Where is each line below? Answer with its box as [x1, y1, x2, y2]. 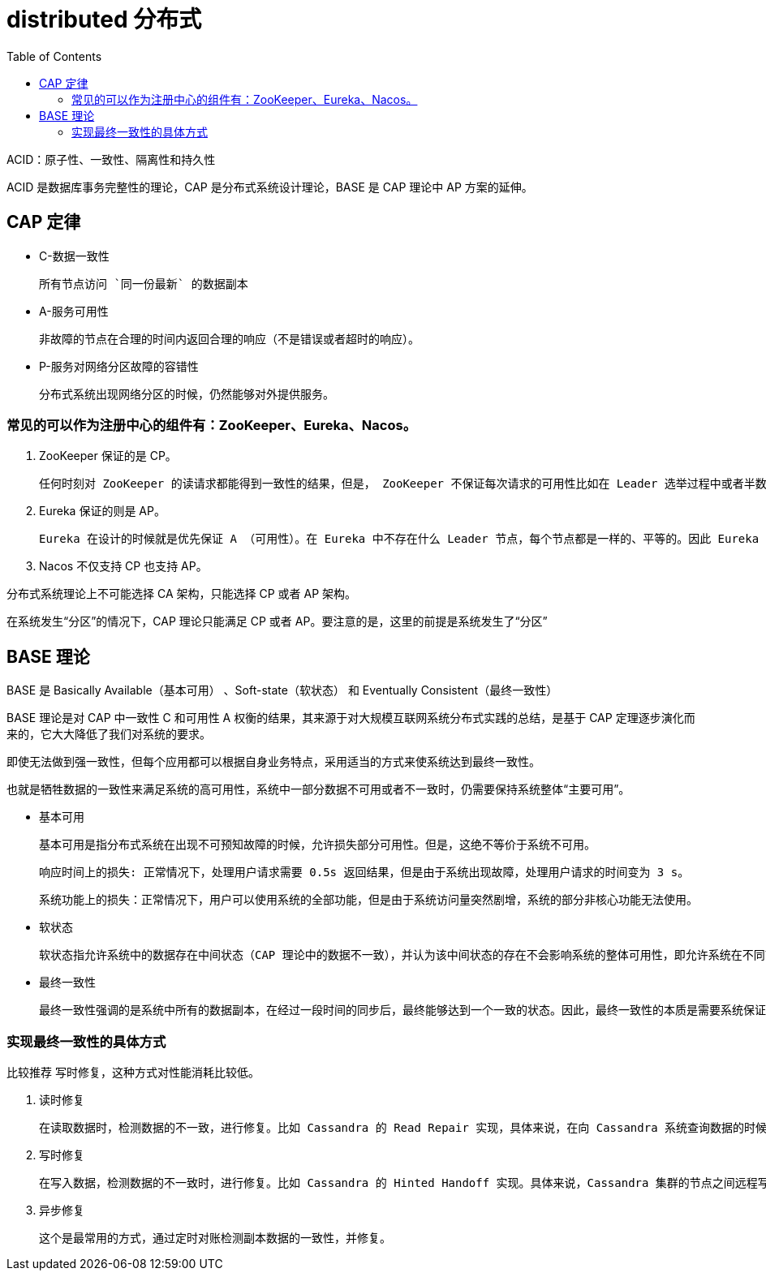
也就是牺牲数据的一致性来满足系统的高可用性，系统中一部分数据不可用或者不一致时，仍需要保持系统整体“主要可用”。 [6, 782, 630, 797]
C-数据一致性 [39, 248, 110, 263]
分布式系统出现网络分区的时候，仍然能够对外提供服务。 [39, 387, 334, 401]
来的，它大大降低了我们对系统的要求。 [6, 727, 211, 742]
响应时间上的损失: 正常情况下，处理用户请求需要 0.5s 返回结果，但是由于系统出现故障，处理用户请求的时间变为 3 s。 [39, 866, 690, 879]
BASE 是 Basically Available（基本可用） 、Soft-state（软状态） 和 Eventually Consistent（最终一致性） [6, 683, 558, 698]
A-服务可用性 [39, 303, 109, 318]
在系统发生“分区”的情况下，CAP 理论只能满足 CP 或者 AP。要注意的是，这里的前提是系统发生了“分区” [6, 614, 548, 629]
